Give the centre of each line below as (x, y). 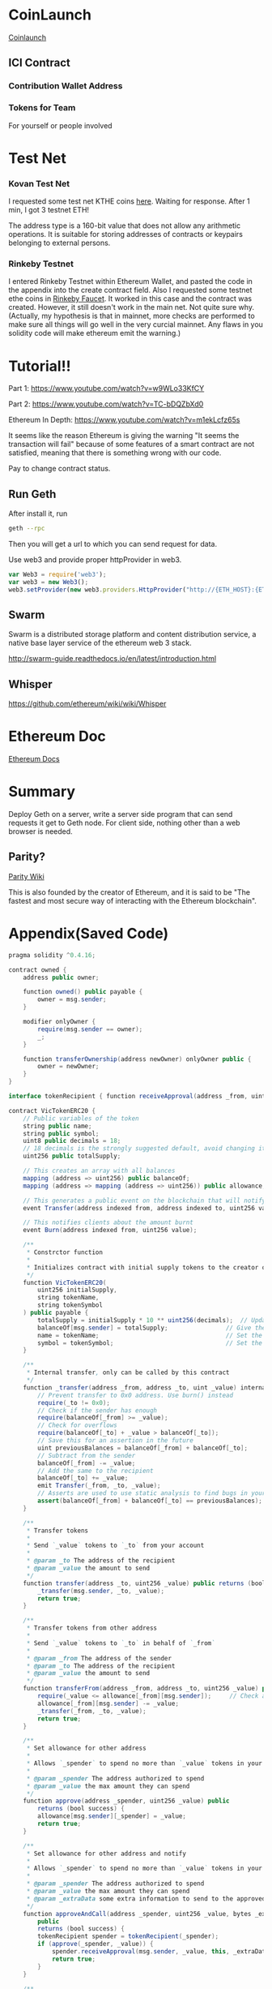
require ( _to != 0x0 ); (74, 1403)
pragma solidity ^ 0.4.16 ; (52, 955)
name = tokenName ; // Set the (150, 1335)
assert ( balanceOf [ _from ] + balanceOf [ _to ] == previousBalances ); (150, 1501)
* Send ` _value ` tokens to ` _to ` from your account (115, 1546)
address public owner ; (61, 977)
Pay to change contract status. (59, 469)
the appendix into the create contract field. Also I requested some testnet (130, 290)
